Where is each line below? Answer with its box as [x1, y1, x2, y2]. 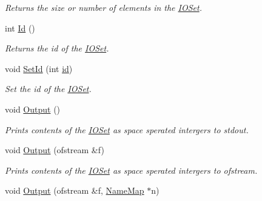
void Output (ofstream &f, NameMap [5, 184, 144, 197]
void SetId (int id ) [5, 62, 73, 74]
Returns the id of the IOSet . [5, 42, 109, 54]
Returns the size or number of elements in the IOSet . [5, 1, 202, 13]
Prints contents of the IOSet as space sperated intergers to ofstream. [5, 163, 258, 176]
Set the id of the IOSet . [5, 82, 92, 95]
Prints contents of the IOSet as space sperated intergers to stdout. [5, 123, 249, 136]
